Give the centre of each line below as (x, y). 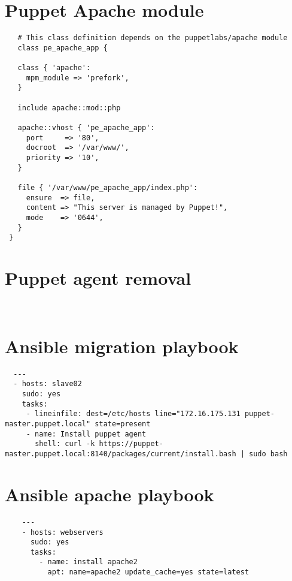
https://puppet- (131, 444)
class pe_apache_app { (63, 48)
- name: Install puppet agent (86, 434)
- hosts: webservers (63, 532)
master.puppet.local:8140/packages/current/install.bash (121, 454)
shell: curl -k (65, 444)
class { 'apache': (54, 68)
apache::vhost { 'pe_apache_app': (86, 128)
